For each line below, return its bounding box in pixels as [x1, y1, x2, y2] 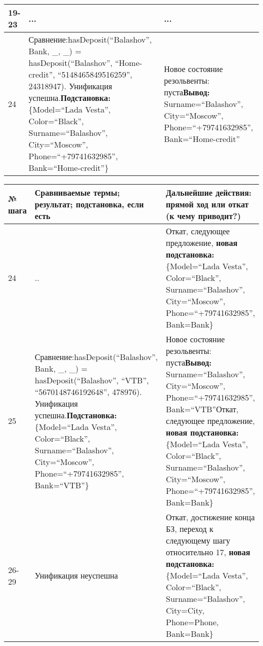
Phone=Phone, [166, 616, 219, 628]
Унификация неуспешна [34, 569, 118, 581]
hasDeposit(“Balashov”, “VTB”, [34, 374, 149, 386]
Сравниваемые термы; [34, 187, 120, 198]
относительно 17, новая [166, 546, 250, 558]
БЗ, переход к [166, 523, 213, 534]
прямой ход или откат [166, 198, 249, 210]
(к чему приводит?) [166, 210, 241, 222]
